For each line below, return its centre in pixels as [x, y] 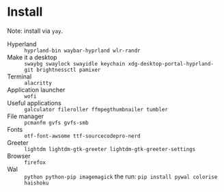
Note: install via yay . [35, 31]
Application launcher [36, 90]
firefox [35, 162]
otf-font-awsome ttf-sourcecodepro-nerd [83, 136]
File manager [26, 116]
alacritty [38, 83]
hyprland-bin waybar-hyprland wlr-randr [83, 51]
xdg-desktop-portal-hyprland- [171, 64]
